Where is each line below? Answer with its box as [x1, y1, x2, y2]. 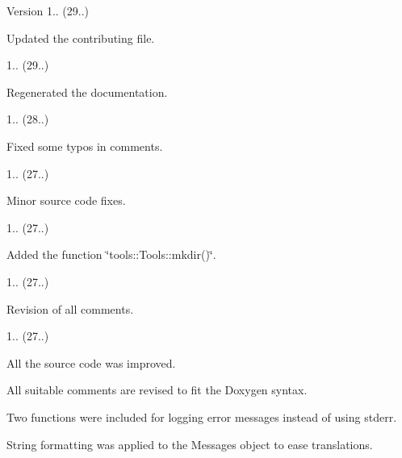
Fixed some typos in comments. [6, 137, 163, 154]
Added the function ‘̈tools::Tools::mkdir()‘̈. [6, 246, 216, 263]
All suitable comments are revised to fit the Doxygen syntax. [6, 381, 308, 398]
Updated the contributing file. [6, 29, 155, 46]
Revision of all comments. [6, 300, 134, 317]
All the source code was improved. [6, 354, 176, 371]
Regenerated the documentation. [6, 83, 168, 100]
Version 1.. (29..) [6, 2, 90, 19]
